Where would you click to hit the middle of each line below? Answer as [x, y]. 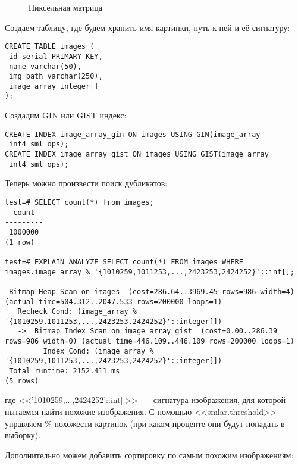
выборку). [23, 435]
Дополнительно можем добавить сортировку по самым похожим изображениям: [149, 455]
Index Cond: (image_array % [98, 351]
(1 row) [20, 242]
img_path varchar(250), [56, 77]
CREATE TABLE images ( [50, 47]
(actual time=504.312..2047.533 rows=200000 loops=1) [114, 302]
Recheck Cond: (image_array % [77, 312]
